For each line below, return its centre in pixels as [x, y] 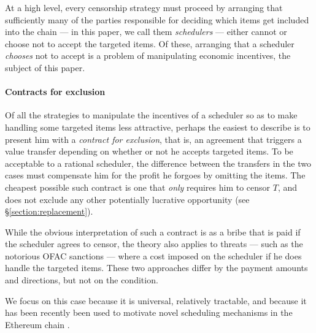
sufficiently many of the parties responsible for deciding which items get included [157, 19]
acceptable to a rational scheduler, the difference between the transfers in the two [158, 163]
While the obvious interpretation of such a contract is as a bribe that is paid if [153, 232]
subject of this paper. [45, 67]
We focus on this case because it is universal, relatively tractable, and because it [156, 300]
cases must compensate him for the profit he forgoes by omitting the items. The [155, 175]
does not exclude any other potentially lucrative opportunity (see [127, 199]
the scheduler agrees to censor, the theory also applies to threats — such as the [154, 244]
